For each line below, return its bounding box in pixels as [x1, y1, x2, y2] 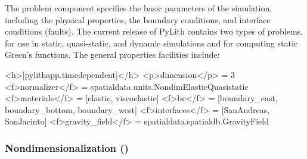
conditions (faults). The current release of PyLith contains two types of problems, [5, 25, 303, 38]
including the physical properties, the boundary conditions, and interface [5, 13, 271, 26]
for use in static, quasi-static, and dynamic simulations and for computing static [5, 36, 298, 49]
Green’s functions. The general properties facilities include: [5, 48, 220, 61]
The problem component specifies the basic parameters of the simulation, [5, 2, 272, 14]
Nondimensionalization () [5, 140, 129, 155]
